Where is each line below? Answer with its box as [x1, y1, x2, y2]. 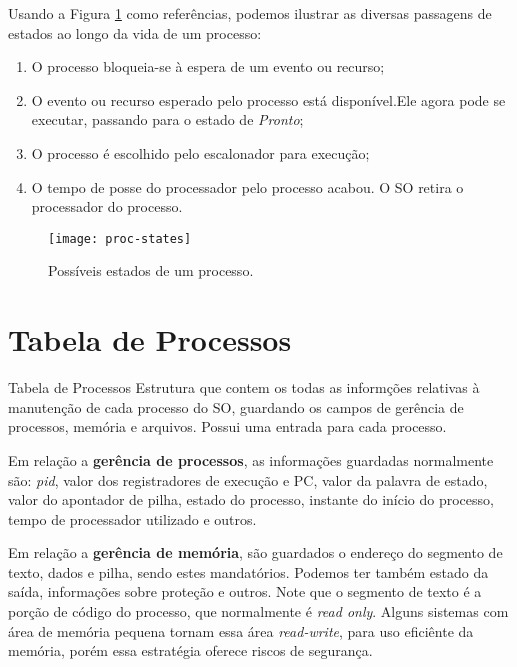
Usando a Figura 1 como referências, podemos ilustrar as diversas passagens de [8, 3, 492, 23]
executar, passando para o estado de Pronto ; [31, 109, 304, 130]
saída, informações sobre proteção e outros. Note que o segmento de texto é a [8, 581, 482, 602]
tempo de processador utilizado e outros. [8, 508, 257, 529]
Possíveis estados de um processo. [48, 260, 254, 281]
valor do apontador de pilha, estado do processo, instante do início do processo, [8, 489, 494, 510]
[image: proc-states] [48, 231, 192, 246]
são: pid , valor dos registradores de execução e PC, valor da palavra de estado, [8, 469, 488, 490]
